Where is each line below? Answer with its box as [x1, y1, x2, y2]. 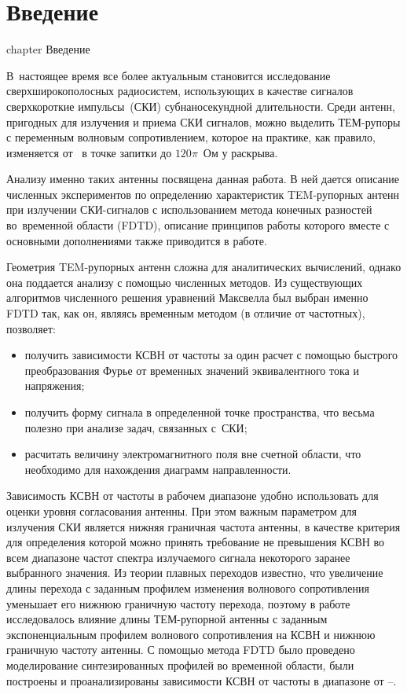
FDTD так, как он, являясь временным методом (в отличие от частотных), [6, 305, 365, 321]
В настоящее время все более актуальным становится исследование [6, 67, 331, 83]
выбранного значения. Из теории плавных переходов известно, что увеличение [6, 564, 383, 581]
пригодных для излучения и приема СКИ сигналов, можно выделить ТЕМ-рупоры [6, 113, 401, 130]
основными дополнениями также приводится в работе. [6, 232, 267, 248]
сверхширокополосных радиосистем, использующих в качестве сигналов [6, 83, 354, 99]
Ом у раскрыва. [203, 144, 278, 160]
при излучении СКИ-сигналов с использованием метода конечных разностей [6, 201, 372, 218]
